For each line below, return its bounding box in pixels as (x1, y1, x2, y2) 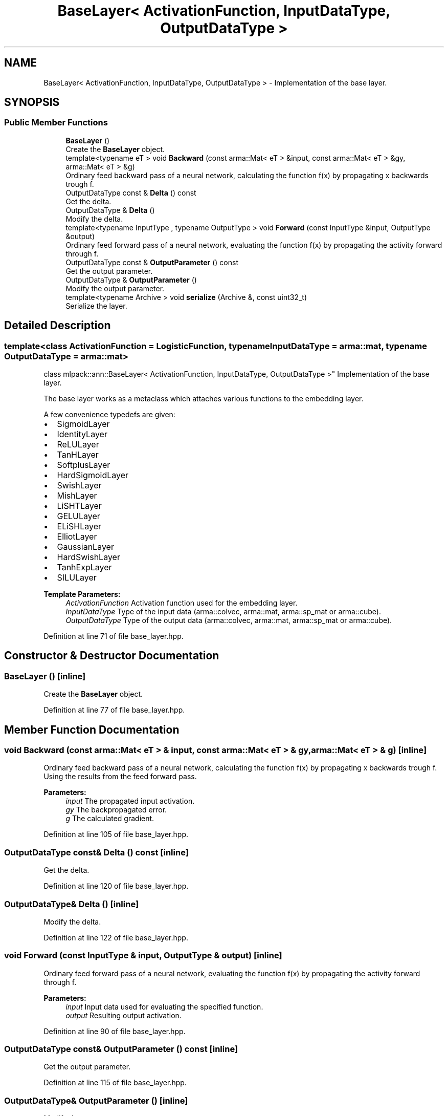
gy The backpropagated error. (65, 805, 167, 814)
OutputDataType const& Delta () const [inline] (4, 847, 189, 857)
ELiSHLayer (57, 521, 102, 532)
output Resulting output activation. (65, 1011, 182, 1020)
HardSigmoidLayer (57, 470, 129, 481)
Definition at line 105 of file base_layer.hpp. (43, 830, 189, 839)
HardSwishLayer (57, 552, 120, 563)
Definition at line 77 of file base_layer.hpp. (43, 705, 185, 715)
